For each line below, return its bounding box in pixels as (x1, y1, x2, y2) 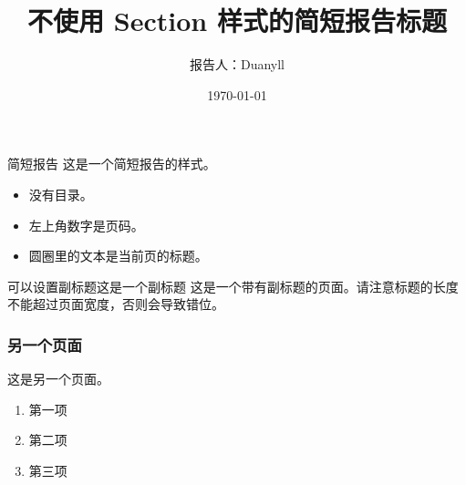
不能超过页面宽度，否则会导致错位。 (7, 294, 224, 314)
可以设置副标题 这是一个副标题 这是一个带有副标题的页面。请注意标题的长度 (7, 276, 459, 295)
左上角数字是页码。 (28, 215, 144, 234)
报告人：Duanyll (189, 55, 285, 74)
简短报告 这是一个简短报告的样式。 (7, 154, 216, 173)
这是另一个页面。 (7, 369, 109, 388)
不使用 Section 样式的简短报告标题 (27, 2, 447, 39)
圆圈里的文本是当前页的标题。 (28, 246, 208, 265)
